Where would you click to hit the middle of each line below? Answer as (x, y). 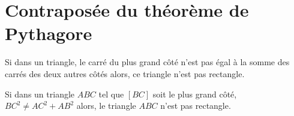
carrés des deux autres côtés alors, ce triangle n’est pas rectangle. (125, 73)
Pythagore (49, 33)
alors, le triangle (106, 106)
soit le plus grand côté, (195, 94)
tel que (111, 94)
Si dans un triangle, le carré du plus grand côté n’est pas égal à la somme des (147, 62)
